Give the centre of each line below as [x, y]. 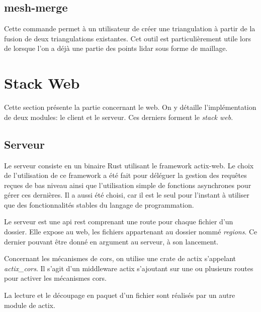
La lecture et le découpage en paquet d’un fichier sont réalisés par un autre [120, 295]
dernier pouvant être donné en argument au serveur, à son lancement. [111, 241]
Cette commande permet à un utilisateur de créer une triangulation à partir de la [130, 28]
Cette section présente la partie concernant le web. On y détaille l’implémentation [130, 107]
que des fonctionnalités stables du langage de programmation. [99, 204]
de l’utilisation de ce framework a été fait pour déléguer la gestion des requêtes [125, 175]
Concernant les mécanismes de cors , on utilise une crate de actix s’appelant [120, 258]
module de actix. [30, 305]
